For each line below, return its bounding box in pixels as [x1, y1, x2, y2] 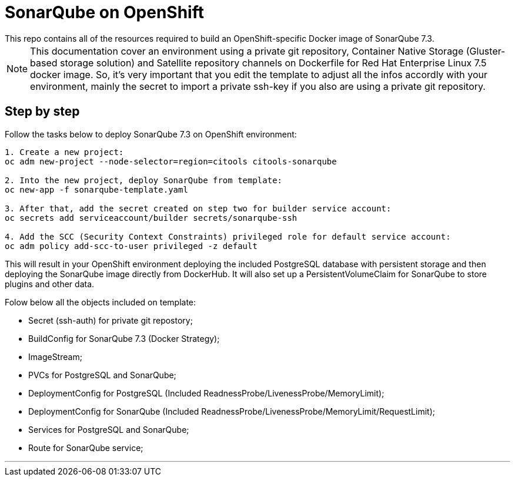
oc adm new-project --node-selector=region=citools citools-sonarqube [5, 156, 337, 166]
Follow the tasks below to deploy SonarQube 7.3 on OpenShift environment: [5, 129, 297, 139]
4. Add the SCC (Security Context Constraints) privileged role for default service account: [5, 231, 451, 241]
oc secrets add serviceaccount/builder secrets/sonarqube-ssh [5, 213, 297, 223]
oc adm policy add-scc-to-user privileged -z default [5, 241, 257, 251]
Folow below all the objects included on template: [5, 297, 196, 307]
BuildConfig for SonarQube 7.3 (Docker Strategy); [28, 333, 220, 344]
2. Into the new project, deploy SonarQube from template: [5, 175, 283, 185]
